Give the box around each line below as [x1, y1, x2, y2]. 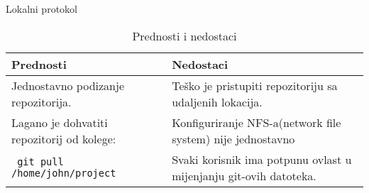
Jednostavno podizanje [11, 77, 125, 94]
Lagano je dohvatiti [11, 114, 108, 131]
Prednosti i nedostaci [132, 27, 237, 44]
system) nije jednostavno [172, 130, 295, 147]
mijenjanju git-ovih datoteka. [172, 167, 316, 184]
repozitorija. [11, 93, 72, 110]
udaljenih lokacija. [172, 93, 263, 110]
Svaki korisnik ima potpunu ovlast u [172, 150, 352, 167]
